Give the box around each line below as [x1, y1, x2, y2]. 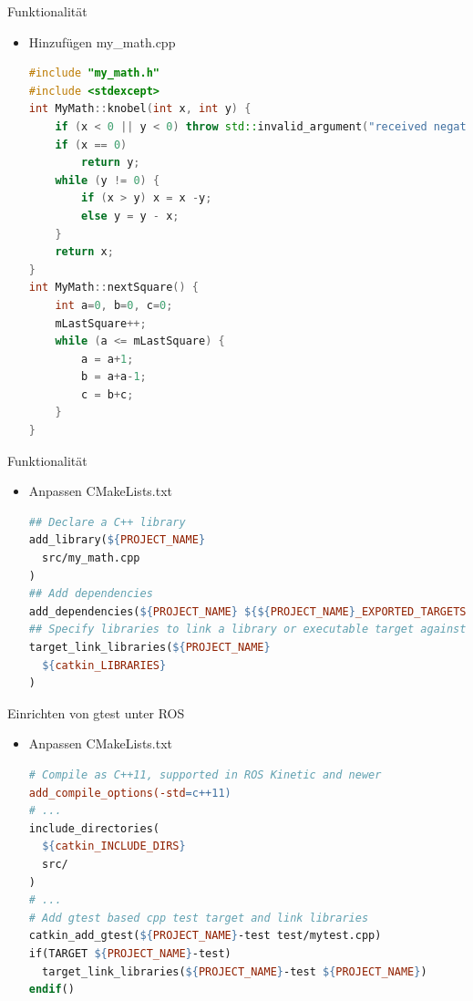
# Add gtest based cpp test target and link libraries [28, 911, 369, 924]
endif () [28, 983, 75, 996]
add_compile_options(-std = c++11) [28, 786, 231, 800]
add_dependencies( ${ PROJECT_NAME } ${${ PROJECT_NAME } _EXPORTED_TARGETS [28, 604, 467, 618]
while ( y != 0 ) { [55, 173, 160, 187]
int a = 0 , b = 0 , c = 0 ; [55, 298, 173, 312]
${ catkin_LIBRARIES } [42, 658, 167, 672]
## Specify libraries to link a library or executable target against [28, 623, 467, 636]
